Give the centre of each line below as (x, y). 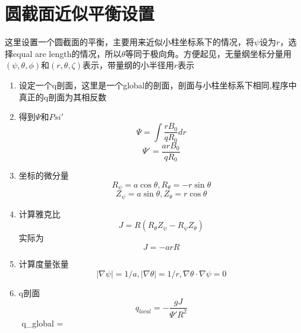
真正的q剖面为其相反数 (63, 96)
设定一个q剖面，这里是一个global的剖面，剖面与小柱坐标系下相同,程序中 (158, 85)
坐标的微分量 (44, 175)
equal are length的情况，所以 (67, 53)
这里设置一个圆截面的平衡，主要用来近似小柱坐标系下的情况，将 (129, 42)
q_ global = (42, 323)
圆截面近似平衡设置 (80, 13)
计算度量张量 (44, 263)
